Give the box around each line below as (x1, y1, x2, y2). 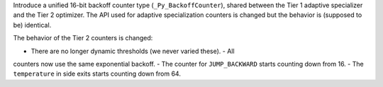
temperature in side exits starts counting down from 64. (13, 69, 181, 78)
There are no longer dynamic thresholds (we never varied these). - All (30, 47, 235, 55)
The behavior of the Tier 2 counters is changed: (13, 34, 153, 42)
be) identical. (13, 21, 52, 29)
